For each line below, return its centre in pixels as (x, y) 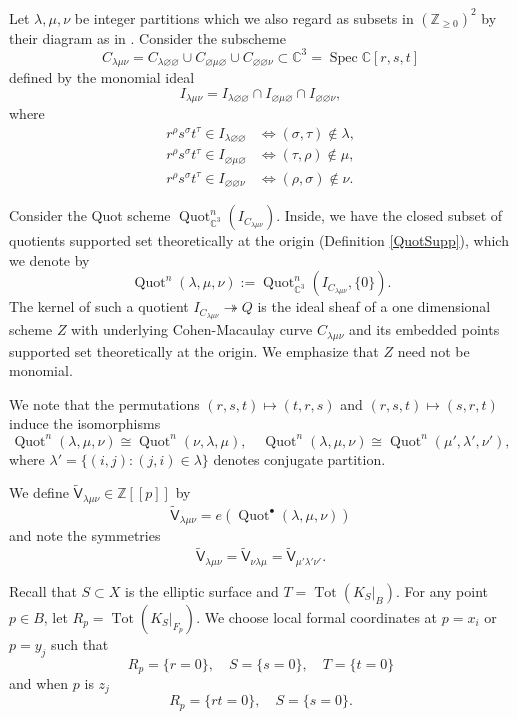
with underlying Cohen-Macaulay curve (192, 329)
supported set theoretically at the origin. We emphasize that (194, 350)
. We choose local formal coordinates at (317, 616)
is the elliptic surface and (202, 590)
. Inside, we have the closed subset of (389, 215)
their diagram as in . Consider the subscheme (147, 37)
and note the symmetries (85, 535)
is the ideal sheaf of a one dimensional (374, 306)
